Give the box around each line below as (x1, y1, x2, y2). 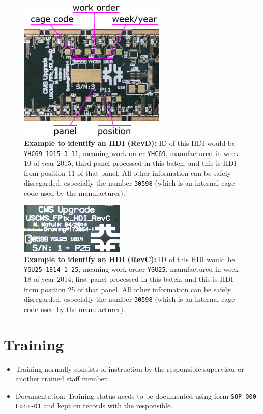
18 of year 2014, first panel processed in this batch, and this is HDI (24, 274, 233, 284)
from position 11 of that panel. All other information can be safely (24, 167, 231, 178)
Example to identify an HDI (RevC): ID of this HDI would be (24, 253, 235, 264)
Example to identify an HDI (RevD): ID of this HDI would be (24, 137, 236, 148)
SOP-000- (230, 393, 260, 400)
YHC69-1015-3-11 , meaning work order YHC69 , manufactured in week (24, 147, 239, 158)
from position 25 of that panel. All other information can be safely (24, 283, 231, 294)
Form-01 (15, 403, 41, 410)
